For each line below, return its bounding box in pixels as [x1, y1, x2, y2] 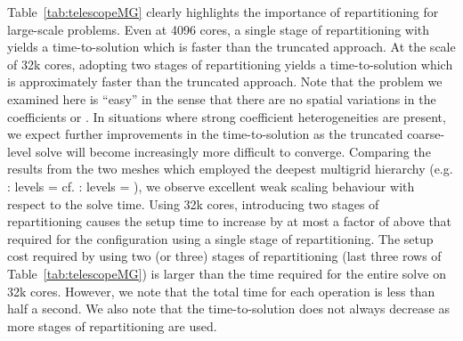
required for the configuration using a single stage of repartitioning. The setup [7, 229, 434, 248]
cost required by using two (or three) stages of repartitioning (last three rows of [7, 247, 442, 265]
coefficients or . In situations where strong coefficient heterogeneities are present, [7, 107, 446, 126]
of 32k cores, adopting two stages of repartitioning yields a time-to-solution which [7, 54, 453, 73]
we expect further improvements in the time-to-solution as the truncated [7, 125, 403, 143]
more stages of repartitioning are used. [7, 316, 217, 335]
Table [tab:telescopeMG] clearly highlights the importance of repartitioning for [7, 3, 439, 20]
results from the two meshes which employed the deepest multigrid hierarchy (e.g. [7, 159, 453, 178]
